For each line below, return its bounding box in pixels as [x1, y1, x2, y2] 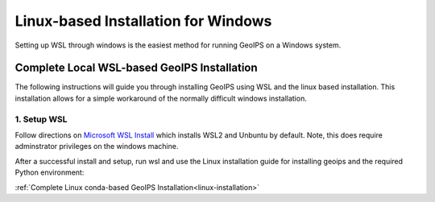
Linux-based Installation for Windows [14, 12, 272, 30]
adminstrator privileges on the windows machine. [14, 142, 179, 151]
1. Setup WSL [14, 113, 68, 125]
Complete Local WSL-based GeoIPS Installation [14, 61, 258, 75]
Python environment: [14, 167, 85, 177]
